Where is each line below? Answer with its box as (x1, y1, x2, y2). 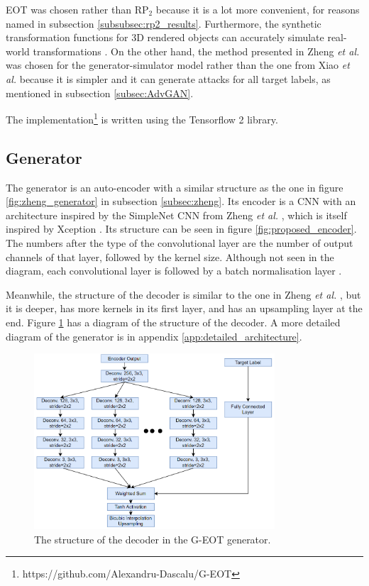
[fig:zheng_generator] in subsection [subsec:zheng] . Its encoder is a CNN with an (6, 194, 356, 209)
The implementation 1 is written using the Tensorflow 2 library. (6, 110, 278, 126)
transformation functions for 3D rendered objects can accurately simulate (6, 30, 324, 45)
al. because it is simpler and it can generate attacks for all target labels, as (6, 71, 331, 86)
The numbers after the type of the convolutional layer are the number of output (6, 235, 353, 250)
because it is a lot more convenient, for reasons (155, 2, 360, 16)
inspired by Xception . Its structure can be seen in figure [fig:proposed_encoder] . (6, 221, 357, 236)
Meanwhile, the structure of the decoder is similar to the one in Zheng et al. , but (6, 287, 361, 302)
